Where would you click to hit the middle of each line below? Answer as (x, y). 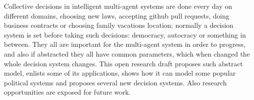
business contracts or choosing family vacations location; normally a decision (119, 25)
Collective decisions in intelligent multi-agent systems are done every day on (118, 6)
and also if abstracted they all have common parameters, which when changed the (127, 53)
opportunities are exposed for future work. (67, 92)
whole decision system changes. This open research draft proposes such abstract (124, 63)
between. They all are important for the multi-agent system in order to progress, (125, 44)
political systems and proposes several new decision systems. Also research (115, 82)
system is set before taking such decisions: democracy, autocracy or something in (125, 34)
